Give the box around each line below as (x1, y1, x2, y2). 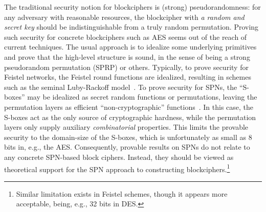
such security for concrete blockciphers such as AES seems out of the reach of (4, 31, 247, 42)
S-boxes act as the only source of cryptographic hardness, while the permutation (4, 111, 256, 122)
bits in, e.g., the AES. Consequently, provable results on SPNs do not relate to (4, 142, 250, 152)
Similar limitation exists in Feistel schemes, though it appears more (16, 188, 228, 199)
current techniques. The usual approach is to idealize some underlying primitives (4, 41, 257, 52)
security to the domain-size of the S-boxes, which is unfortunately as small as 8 (4, 131, 252, 142)
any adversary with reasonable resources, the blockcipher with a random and (4, 11, 245, 22)
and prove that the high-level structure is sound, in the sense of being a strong (4, 51, 250, 62)
